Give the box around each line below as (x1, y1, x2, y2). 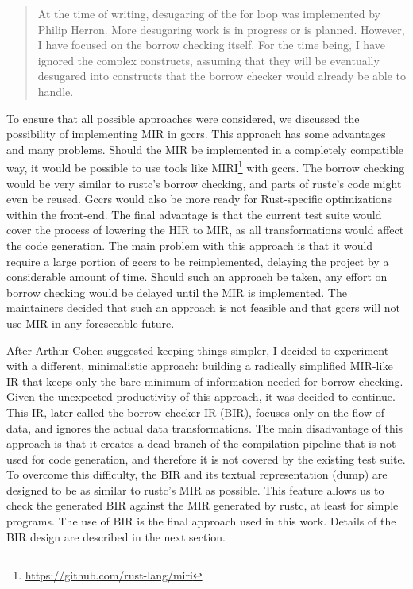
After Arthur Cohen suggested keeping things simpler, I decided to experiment (6, 341, 389, 358)
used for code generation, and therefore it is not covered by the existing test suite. (6, 450, 406, 467)
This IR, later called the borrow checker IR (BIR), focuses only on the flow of (6, 403, 384, 420)
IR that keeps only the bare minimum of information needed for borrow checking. (6, 372, 403, 389)
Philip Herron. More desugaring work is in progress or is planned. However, (37, 21, 405, 37)
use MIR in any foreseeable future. (6, 314, 175, 331)
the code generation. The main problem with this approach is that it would (6, 237, 373, 253)
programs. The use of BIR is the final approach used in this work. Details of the (6, 513, 396, 529)
